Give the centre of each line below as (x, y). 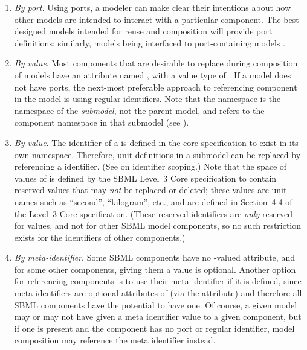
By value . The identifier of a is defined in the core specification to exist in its (156, 142)
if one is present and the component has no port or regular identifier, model (154, 328)
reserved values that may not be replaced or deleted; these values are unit (150, 190)
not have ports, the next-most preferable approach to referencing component (156, 87)
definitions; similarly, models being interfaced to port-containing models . (150, 43)
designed (30, 31)
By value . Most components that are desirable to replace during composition (156, 63)
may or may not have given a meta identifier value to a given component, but (158, 317)
